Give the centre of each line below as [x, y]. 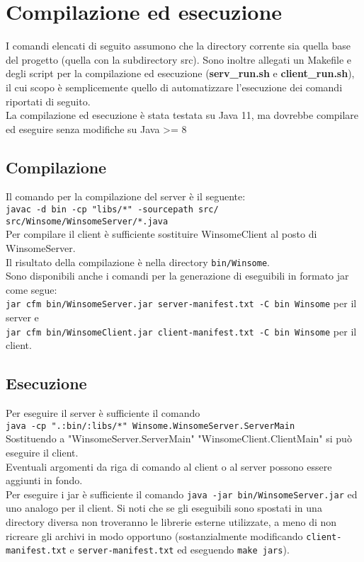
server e [22, 317]
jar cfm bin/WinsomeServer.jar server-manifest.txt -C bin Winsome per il [181, 303]
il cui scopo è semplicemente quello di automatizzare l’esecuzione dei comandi [174, 87]
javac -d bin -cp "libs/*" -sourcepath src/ [112, 210]
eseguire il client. [42, 452]
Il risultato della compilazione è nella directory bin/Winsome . [138, 262]
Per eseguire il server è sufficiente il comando [103, 413]
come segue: [32, 289]
